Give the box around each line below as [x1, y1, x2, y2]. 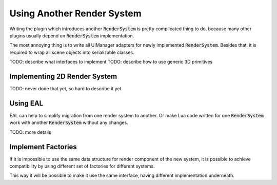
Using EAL [9, 99, 44, 108]
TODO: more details [9, 129, 51, 135]
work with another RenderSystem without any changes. [9, 119, 128, 126]
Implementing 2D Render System [9, 72, 117, 80]
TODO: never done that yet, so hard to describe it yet [9, 86, 122, 92]
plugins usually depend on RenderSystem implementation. [9, 32, 134, 38]
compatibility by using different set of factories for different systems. [9, 163, 155, 169]
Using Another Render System [9, 8, 142, 19]
